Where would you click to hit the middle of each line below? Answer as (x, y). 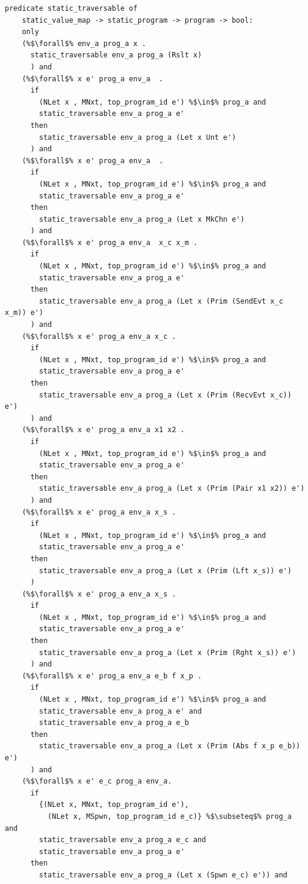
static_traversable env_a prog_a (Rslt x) (116, 55)
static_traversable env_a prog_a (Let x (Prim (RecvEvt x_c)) (165, 395)
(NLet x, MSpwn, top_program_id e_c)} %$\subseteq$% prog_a (170, 816)
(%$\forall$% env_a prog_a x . (84, 43)
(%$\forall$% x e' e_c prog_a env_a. (97, 781)
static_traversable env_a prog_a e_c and (123, 840)
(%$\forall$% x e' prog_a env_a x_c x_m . (110, 242)
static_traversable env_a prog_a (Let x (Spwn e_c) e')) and (163, 875)
